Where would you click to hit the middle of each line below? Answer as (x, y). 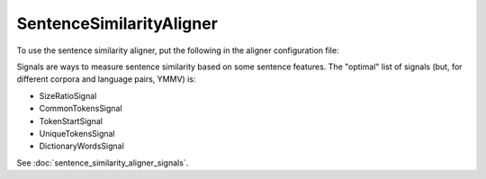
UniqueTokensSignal (77, 133)
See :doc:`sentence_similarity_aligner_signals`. (103, 163)
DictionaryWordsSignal (82, 146)
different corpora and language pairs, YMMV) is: (106, 79)
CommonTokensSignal (81, 109)
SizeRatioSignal (68, 95)
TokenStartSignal (71, 121)
